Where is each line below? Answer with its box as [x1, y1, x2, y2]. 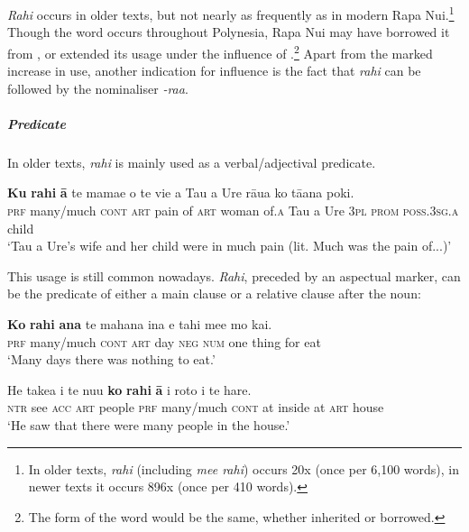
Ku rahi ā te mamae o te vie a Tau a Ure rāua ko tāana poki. [7, 183, 354, 202]
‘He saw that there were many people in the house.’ [7, 415, 290, 434]
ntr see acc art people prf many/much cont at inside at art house [7, 398, 384, 417]
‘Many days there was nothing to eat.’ [7, 350, 216, 369]
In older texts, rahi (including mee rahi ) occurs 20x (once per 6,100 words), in [28, 459, 460, 478]
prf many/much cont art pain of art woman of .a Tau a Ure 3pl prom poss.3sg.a [7, 201, 459, 220]
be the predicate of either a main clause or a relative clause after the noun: [7, 284, 421, 303]
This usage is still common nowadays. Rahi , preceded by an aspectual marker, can [7, 266, 461, 285]
